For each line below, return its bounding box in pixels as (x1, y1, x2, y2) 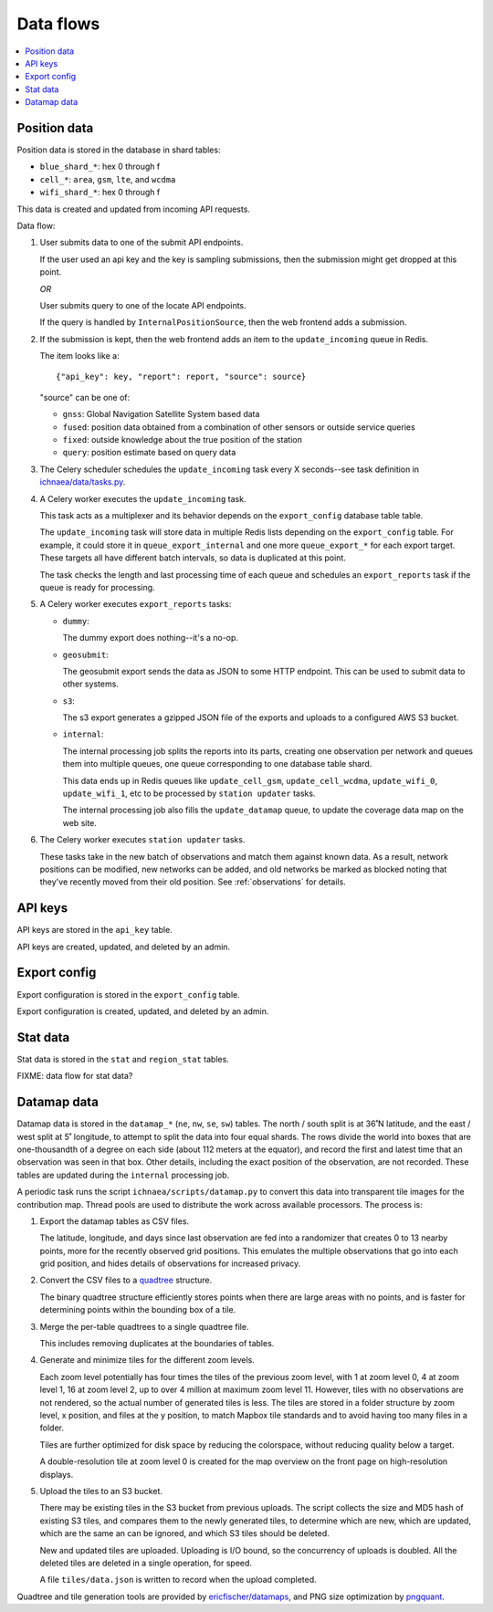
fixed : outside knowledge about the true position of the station (62, 434, 303, 445)
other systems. (62, 678, 119, 689)
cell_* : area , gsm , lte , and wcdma (39, 173, 176, 184)
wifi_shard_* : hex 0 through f (39, 187, 161, 198)
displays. (39, 1469, 74, 1480)
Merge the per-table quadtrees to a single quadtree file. (39, 1321, 249, 1332)
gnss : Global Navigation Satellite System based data (62, 409, 260, 420)
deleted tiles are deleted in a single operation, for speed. (39, 1557, 253, 1568)
